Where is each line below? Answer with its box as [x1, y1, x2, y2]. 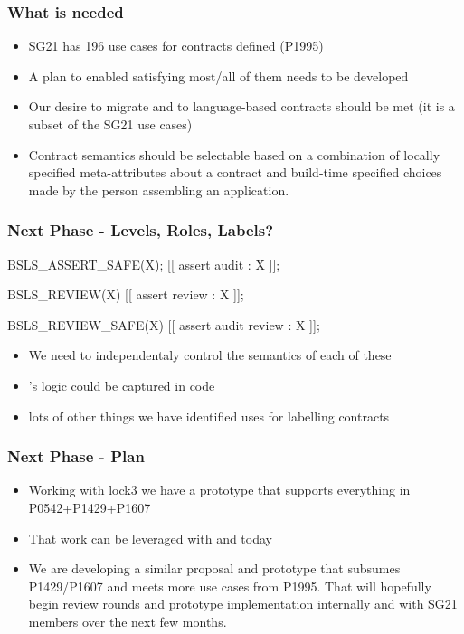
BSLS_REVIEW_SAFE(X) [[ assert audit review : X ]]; [7, 315, 320, 334]
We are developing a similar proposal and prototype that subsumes [28, 559, 401, 578]
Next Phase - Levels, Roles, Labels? [7, 219, 274, 241]
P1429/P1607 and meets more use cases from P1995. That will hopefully [28, 576, 431, 595]
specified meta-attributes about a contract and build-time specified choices [28, 163, 442, 182]
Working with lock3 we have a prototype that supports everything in [28, 480, 411, 499]
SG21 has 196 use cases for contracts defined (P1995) [28, 36, 324, 55]
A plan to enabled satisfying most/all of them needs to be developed [28, 66, 409, 85]
